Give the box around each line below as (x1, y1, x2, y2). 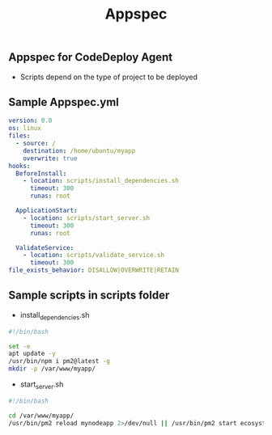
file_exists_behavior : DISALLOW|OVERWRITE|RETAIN (8, 266, 180, 275)
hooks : (8, 162, 31, 170)
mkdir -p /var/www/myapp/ (8, 365, 96, 373)
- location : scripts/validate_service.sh (23, 251, 164, 260)
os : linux (8, 125, 42, 133)
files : (8, 132, 31, 140)
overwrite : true (23, 154, 79, 163)
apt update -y (8, 349, 57, 358)
